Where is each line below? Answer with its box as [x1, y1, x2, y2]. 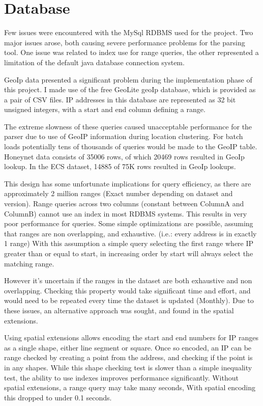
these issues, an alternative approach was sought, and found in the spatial [4, 305, 234, 315]
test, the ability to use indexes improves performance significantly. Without [4, 372, 239, 383]
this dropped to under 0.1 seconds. [4, 392, 112, 402]
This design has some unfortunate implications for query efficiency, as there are [4, 178, 251, 188]
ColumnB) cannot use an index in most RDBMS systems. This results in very [4, 208, 247, 219]
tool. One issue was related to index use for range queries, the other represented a [4, 47, 259, 58]
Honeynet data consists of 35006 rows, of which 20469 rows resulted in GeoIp [4, 151, 245, 161]
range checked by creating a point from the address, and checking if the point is [4, 352, 253, 363]
